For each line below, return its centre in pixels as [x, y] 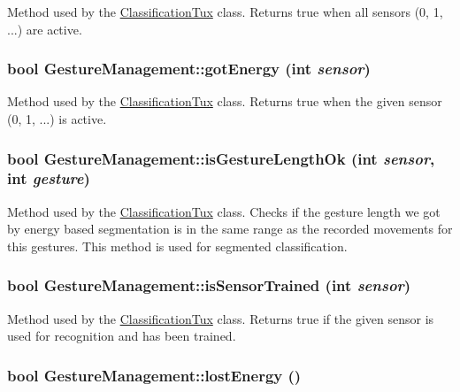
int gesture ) [49, 178]
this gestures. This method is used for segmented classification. [177, 246]
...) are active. [45, 29]
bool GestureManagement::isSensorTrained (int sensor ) [209, 285]
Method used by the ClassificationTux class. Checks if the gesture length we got [224, 211]
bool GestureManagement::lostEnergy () [154, 375]
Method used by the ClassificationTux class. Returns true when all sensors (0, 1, [225, 12]
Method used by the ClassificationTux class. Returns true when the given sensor [225, 101]
